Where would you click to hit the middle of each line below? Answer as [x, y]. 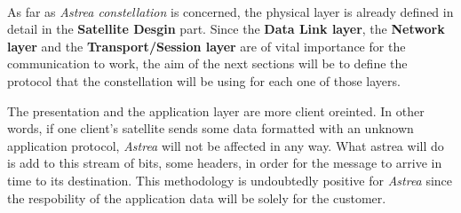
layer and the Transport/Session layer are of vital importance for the [207, 46]
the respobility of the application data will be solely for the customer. [197, 197]
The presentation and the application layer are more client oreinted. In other [216, 110]
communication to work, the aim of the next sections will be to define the [207, 63]
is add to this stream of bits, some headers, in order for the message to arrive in [225, 163]
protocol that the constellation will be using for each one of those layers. [204, 80]
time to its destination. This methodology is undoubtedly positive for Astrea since [230, 180]
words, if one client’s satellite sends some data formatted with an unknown [211, 128]
